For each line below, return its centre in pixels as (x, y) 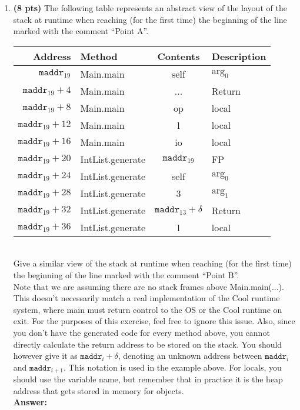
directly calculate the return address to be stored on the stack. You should (148, 344)
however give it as (45, 356)
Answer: (30, 402)
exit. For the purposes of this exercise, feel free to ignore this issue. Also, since (154, 321)
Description (239, 56)
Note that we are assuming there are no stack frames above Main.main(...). (149, 286)
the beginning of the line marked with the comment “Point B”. (126, 274)
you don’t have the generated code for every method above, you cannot (141, 332)
